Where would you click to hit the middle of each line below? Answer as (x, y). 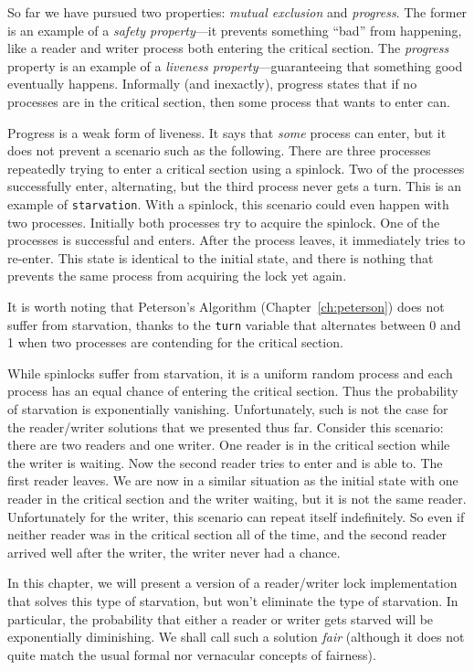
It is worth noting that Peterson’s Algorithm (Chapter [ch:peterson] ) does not (226, 306)
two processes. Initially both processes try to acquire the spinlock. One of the (224, 222)
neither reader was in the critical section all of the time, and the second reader (227, 534)
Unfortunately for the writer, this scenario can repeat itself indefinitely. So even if (236, 516)
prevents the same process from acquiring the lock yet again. (177, 276)
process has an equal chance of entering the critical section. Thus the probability (233, 391)
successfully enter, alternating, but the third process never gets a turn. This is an (235, 186)
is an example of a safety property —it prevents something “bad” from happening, (235, 30)
